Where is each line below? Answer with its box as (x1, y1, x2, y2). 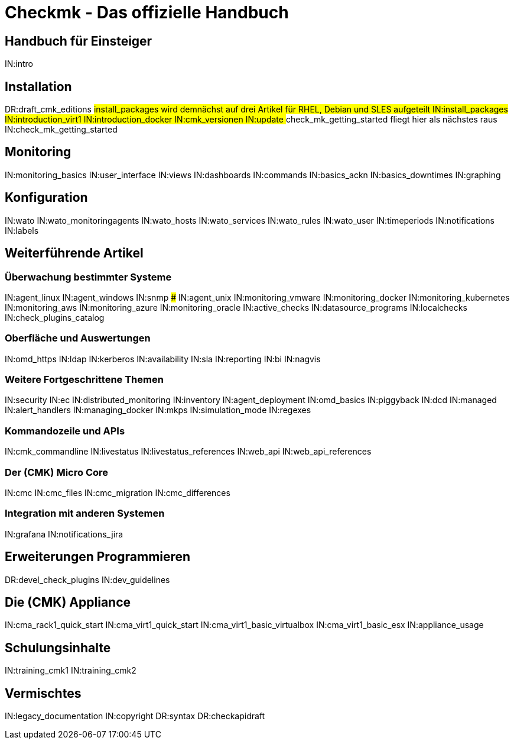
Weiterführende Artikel (5, 246, 144, 261)
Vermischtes (5, 685, 82, 701)
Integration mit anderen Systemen (5, 507, 165, 520)
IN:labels (5, 225, 39, 236)
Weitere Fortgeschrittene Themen (5, 373, 164, 386)
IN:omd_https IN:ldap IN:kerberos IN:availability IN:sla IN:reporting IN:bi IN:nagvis (5, 353, 321, 364)
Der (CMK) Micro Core (5, 466, 109, 478)
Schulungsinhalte (5, 640, 111, 655)
